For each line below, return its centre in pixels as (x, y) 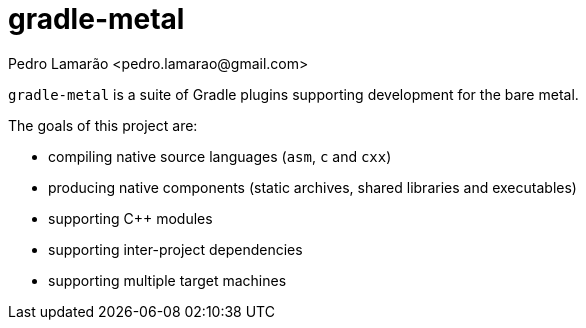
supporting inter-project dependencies (175, 249)
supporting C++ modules (130, 218)
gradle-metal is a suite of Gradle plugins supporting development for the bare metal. (293, 94)
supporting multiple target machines (167, 280)
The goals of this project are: (103, 125)
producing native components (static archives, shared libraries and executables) (312, 187)
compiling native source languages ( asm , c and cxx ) (220, 156)
